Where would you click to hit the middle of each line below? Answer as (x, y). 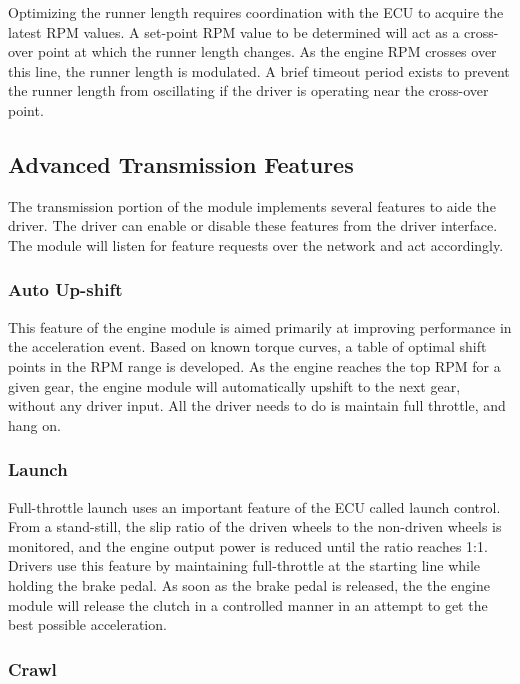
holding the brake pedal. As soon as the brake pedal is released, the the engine (249, 584)
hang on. (34, 424)
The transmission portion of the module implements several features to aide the (252, 205)
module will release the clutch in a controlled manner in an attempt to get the (248, 604)
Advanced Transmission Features (181, 163)
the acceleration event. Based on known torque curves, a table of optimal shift (247, 346)
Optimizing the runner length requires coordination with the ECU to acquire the (256, 12)
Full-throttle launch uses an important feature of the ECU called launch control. (254, 506)
